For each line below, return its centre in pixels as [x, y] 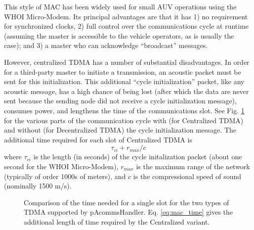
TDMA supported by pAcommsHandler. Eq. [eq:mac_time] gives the [128, 212]
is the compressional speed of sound [187, 176]
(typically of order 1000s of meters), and [65, 176]
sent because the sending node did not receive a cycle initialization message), [120, 101]
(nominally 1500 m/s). [38, 186]
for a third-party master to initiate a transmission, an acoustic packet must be [123, 71]
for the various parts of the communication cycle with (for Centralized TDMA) [124, 120]
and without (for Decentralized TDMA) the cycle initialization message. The [120, 130]
